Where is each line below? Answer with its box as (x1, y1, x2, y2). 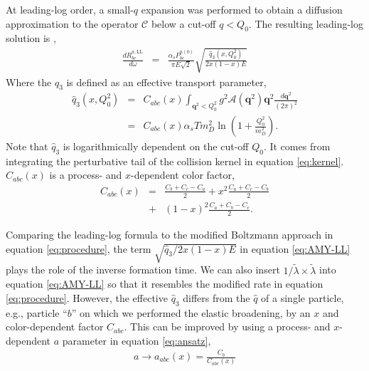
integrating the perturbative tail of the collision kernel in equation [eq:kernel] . (6, 153, 344, 168)
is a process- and (49, 167, 122, 182)
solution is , (6, 31, 56, 46)
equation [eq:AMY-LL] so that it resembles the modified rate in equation (6, 276, 323, 291)
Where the (6, 74, 52, 89)
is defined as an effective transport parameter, (66, 74, 267, 89)
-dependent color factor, (131, 167, 235, 182)
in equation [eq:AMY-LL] (240, 241, 351, 256)
